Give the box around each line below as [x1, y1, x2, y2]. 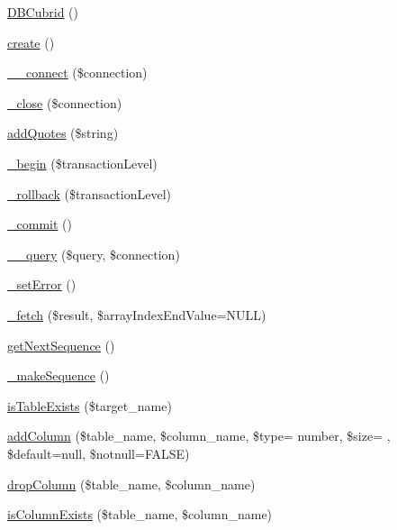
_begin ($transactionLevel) [7, 153, 158, 172]
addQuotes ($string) [7, 123, 119, 142]
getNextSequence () [7, 335, 115, 354]
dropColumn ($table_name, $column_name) [7, 474, 256, 493]
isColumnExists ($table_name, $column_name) [7, 505, 273, 524]
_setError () [7, 275, 77, 294]
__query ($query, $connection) [7, 244, 180, 263]
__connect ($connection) [7, 63, 148, 82]
